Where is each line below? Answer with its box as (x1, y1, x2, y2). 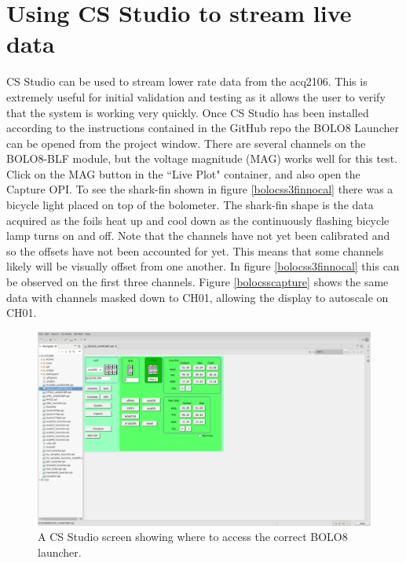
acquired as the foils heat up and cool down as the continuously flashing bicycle (6, 212, 390, 228)
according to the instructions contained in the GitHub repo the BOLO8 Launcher (6, 120, 399, 136)
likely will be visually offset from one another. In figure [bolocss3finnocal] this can (6, 258, 400, 274)
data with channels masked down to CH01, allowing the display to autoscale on (6, 289, 389, 305)
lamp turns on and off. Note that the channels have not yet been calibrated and (6, 227, 390, 244)
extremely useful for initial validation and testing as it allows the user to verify (6, 88, 386, 105)
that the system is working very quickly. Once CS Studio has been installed (6, 104, 369, 120)
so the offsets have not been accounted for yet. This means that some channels (6, 242, 384, 259)
